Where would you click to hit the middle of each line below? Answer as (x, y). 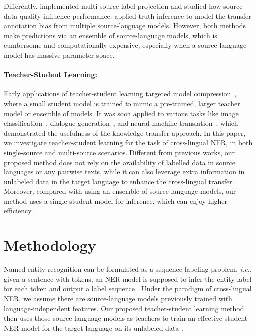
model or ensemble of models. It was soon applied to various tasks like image (121, 113)
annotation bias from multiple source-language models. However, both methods (125, 26)
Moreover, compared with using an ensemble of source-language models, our (120, 191)
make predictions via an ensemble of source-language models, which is (111, 35)
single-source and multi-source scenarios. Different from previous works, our (120, 152)
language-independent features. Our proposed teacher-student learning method (124, 308)
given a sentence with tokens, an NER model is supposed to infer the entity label (128, 278)
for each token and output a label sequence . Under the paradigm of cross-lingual (128, 288)
